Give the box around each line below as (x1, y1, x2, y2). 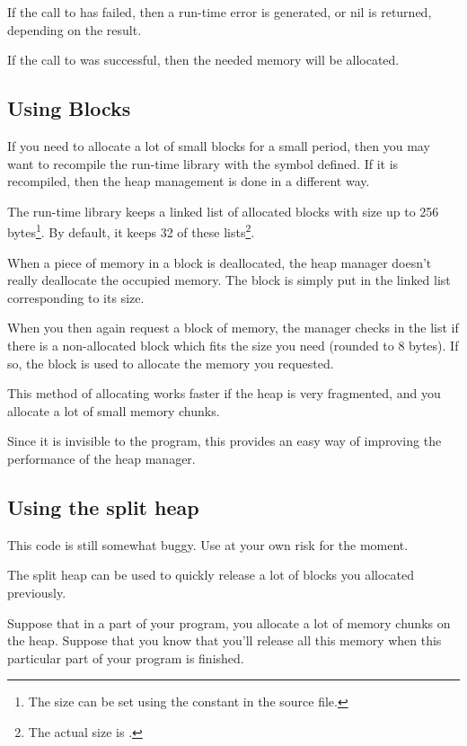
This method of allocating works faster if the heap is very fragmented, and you (7, 384, 441, 403)
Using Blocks (7, 94, 131, 122)
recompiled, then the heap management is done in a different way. (7, 172, 370, 191)
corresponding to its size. (7, 288, 145, 306)
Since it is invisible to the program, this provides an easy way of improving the (7, 431, 442, 450)
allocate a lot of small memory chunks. (7, 401, 220, 420)
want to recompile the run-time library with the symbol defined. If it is (7, 154, 399, 173)
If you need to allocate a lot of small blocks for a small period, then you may (7, 136, 430, 155)
